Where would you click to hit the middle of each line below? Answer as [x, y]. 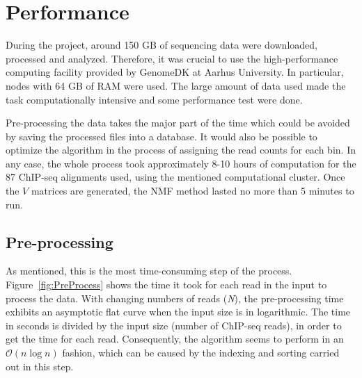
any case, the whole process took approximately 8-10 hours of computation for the [181, 163]
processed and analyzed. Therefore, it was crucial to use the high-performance [172, 58]
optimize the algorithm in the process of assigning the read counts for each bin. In [181, 150]
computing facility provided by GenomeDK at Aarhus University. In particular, [175, 72]
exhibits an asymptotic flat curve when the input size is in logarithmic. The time [178, 312]
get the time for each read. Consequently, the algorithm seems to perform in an [175, 339]
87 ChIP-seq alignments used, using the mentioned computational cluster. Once [175, 177]
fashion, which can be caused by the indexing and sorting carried [201, 353]
